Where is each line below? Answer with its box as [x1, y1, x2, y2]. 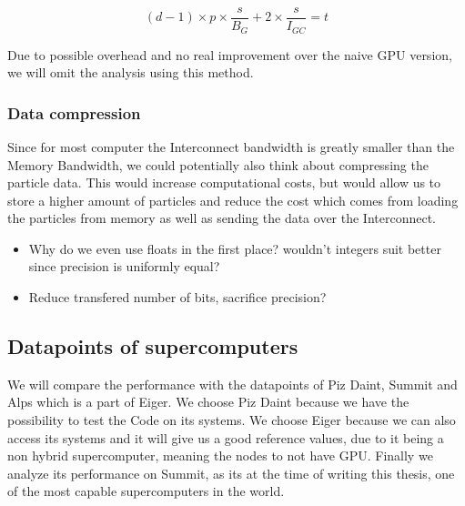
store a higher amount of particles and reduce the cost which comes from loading [7, 190, 459, 209]
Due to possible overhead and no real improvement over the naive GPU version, [7, 45, 452, 64]
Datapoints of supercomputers [7, 332, 298, 360]
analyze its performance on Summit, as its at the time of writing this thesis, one [7, 463, 455, 482]
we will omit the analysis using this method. [7, 63, 254, 82]
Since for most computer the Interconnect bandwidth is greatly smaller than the [7, 137, 455, 156]
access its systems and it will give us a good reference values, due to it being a [7, 428, 444, 447]
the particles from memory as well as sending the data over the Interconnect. [7, 208, 437, 228]
